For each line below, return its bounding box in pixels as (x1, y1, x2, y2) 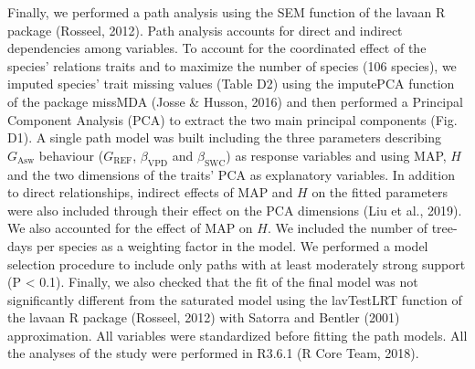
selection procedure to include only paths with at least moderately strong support (7, 254, 466, 273)
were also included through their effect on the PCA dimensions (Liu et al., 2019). (7, 200, 462, 219)
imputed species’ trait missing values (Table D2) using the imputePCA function (7, 74, 455, 93)
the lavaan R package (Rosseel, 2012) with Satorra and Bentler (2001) (7, 308, 400, 327)
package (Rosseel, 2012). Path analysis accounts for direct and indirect (7, 20, 403, 39)
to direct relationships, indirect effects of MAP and (7, 183, 293, 202)
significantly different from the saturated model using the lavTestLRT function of (7, 290, 462, 309)
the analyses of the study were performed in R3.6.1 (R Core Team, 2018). (7, 343, 419, 363)
